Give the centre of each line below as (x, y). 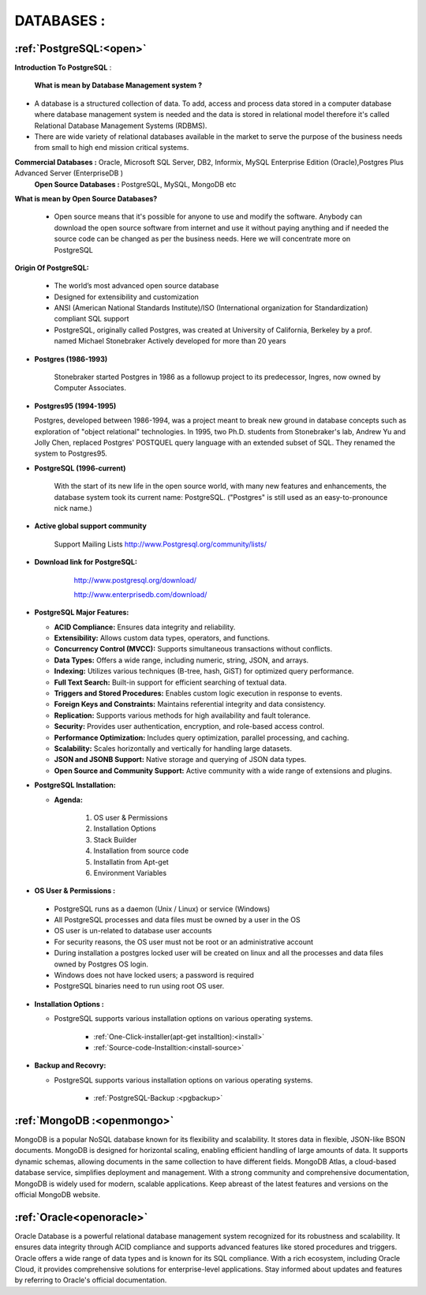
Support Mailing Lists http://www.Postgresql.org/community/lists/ (161, 544)
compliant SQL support (92, 319)
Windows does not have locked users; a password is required (154, 975)
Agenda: (68, 800)
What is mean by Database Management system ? (118, 85)
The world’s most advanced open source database (136, 286)
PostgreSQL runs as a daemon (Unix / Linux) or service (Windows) (162, 909)
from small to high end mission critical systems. (112, 148)
